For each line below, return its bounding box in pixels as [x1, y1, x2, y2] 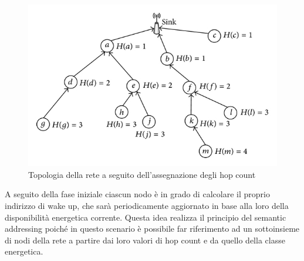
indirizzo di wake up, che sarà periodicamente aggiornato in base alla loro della [5, 200, 289, 212]
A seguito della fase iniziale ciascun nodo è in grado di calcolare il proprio [5, 188, 270, 200]
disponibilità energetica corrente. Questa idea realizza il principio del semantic [5, 211, 286, 223]
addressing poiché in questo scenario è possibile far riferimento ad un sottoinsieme [5, 222, 300, 235]
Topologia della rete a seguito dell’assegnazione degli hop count [28, 168, 256, 180]
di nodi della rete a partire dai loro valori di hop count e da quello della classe [5, 233, 285, 246]
